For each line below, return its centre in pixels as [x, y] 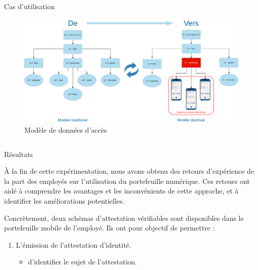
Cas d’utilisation [30, 6]
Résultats [19, 154]
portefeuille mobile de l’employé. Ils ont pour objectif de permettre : [110, 228]
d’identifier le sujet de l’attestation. [83, 262]
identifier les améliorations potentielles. [64, 200]
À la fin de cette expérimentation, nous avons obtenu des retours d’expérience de [129, 171]
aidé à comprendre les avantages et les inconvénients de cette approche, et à [121, 191]
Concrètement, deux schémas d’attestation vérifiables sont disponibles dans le [124, 218]
